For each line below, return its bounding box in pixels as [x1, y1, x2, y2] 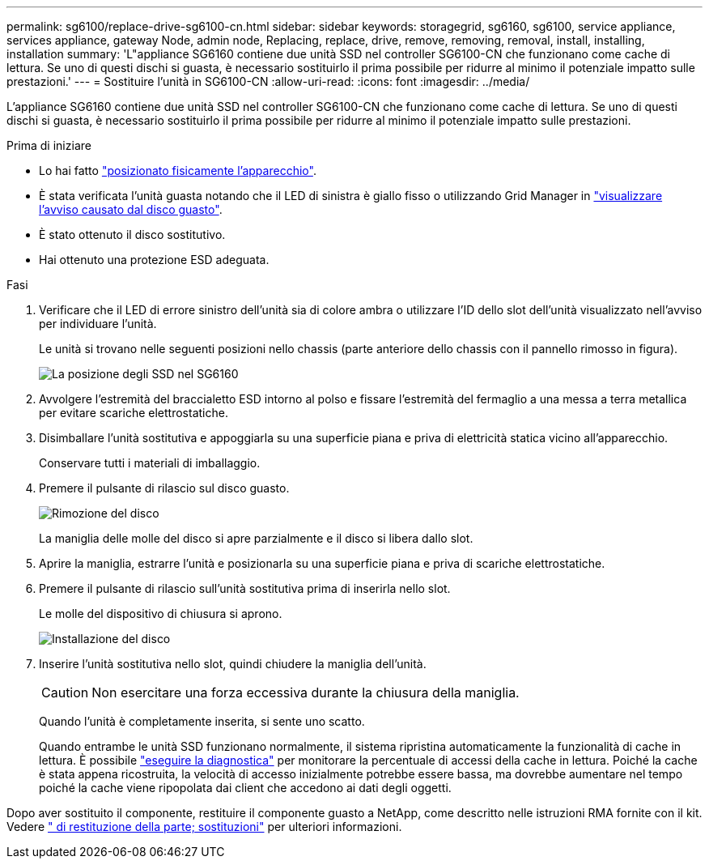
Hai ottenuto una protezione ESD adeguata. [39, 253, 270, 266]
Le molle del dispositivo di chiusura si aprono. [39, 607, 282, 620]
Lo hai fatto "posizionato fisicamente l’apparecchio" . [39, 164, 316, 177]
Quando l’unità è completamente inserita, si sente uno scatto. [39, 714, 365, 728]
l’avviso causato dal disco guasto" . [39, 202, 223, 216]
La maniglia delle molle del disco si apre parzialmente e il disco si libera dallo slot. [39, 531, 473, 545]
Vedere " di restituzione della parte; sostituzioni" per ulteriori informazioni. [6, 820, 402, 833]
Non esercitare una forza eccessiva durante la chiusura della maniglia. [91, 684, 520, 701]
